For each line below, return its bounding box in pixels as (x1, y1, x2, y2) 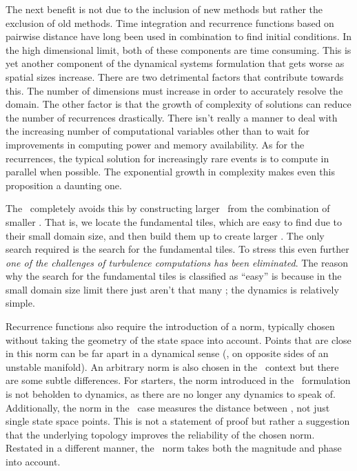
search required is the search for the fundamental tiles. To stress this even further (6, 242, 349, 256)
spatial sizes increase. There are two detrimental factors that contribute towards (6, 69, 344, 84)
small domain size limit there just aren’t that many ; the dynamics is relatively (6, 282, 339, 296)
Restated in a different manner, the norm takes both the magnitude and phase (6, 441, 342, 455)
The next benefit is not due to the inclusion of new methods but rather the (6, 2, 323, 16)
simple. (6, 296, 35, 310)
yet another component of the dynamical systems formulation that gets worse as (6, 56, 345, 70)
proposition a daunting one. (6, 177, 122, 192)
